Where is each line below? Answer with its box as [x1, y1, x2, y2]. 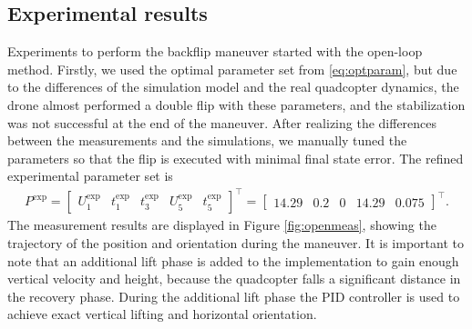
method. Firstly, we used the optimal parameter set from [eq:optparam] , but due [7, 59, 457, 78]
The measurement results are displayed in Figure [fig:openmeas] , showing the [7, 215, 436, 234]
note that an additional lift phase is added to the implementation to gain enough [7, 251, 459, 270]
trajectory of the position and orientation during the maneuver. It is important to [7, 234, 464, 253]
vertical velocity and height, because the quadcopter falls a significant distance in [7, 269, 461, 288]
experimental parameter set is [7, 166, 173, 185]
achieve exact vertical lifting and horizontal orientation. [7, 304, 317, 324]
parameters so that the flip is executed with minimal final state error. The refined [7, 148, 464, 167]
